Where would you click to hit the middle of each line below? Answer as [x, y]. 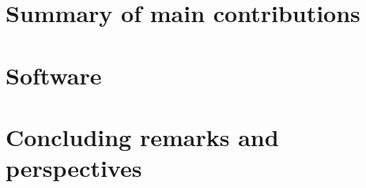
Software [54, 75]
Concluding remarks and [142, 136]
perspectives [74, 168]
